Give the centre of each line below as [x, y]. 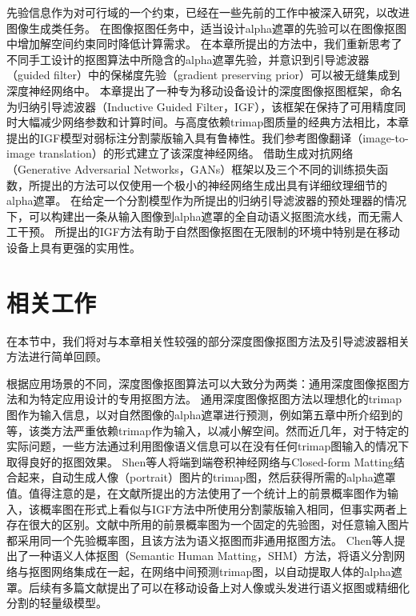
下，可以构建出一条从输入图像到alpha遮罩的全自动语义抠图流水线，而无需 [199, 216]
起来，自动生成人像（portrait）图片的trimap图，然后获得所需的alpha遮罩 [206, 477]
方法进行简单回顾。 [57, 356]
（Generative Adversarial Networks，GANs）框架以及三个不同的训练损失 [192, 168]
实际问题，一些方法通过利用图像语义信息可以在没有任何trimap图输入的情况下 [208, 446]
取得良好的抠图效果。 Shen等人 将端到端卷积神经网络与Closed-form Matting [200, 461]
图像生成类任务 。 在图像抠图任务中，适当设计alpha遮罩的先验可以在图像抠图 [207, 28]
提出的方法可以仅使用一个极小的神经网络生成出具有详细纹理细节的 [213, 184]
